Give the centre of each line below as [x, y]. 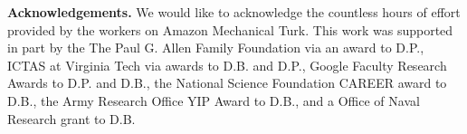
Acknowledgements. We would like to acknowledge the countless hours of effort [234, 12]
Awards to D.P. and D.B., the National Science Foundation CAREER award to [227, 83]
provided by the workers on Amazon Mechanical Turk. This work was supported [230, 29]
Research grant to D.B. [71, 118]
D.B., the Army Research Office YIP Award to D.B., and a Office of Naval [214, 100]
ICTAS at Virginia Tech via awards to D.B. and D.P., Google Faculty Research [227, 65]
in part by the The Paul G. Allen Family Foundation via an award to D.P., [216, 48]
